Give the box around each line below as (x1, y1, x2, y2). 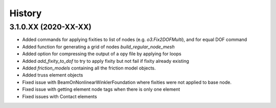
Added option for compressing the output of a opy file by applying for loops (22, 51, 181, 57)
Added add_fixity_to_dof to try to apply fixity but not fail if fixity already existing (22, 58, 189, 64)
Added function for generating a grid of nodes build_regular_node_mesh (22, 44, 175, 50)
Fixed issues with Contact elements (22, 93, 97, 99)
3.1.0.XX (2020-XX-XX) (9, 22, 91, 31)
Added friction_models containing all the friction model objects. (22, 65, 156, 71)
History (9, 8, 42, 19)
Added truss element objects (22, 72, 83, 78)
